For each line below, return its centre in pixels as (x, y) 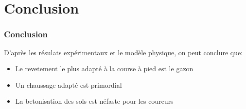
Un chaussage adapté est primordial (69, 85)
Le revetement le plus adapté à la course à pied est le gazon (104, 69)
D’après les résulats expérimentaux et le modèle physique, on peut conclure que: (123, 52)
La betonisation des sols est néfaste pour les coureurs (94, 101)
